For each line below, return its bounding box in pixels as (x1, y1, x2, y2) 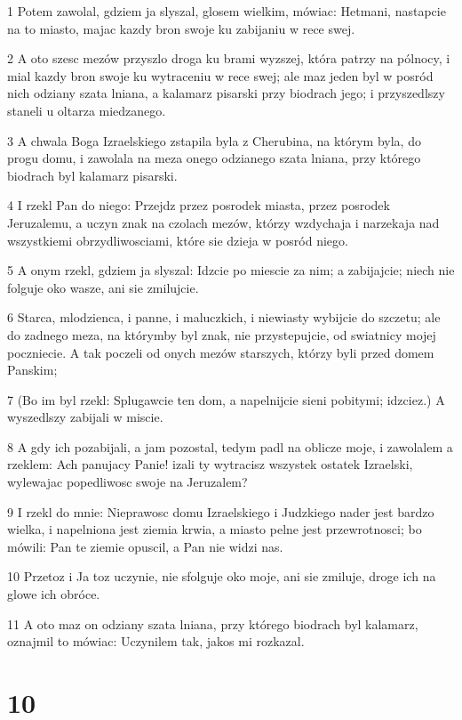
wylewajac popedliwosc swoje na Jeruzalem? (7, 473, 248, 491)
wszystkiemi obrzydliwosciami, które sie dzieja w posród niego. (7, 231, 348, 249)
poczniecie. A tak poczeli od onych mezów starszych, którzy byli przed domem (7, 343, 434, 361)
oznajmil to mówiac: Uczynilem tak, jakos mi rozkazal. (7, 632, 305, 651)
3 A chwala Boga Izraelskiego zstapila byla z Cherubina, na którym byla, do (7, 131, 421, 150)
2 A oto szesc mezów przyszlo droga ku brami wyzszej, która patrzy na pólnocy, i (7, 49, 450, 68)
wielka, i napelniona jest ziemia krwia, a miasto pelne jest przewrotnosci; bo (7, 520, 422, 538)
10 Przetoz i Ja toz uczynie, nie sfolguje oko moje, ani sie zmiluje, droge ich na (7, 567, 436, 586)
